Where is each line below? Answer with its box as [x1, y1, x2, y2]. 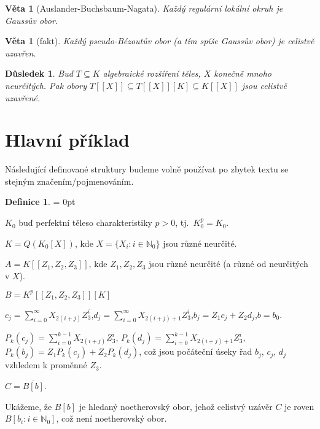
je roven [284, 400, 314, 412]
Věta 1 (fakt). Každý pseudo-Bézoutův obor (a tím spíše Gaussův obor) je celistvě [5, 34, 314, 47]
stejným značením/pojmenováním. [5, 174, 134, 187]
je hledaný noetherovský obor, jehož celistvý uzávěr [79, 400, 273, 412]
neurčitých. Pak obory [5, 79, 87, 91]
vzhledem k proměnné [5, 358, 87, 371]
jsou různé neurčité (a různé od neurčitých [149, 257, 308, 270]
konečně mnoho [214, 67, 272, 80]
